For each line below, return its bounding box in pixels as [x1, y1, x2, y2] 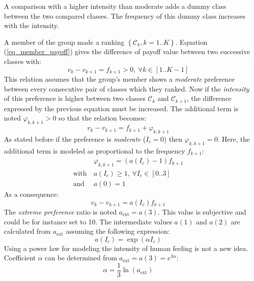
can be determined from [44, 252, 117, 263]
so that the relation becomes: [58, 113, 146, 123]
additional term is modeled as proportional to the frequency [4, 145, 185, 156]
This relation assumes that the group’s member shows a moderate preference [4, 74, 235, 84]
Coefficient [4, 252, 36, 263]
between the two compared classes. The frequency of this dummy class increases [4, 10, 246, 21]
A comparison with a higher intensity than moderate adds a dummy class [4, 1, 226, 11]
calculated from [4, 226, 51, 236]
